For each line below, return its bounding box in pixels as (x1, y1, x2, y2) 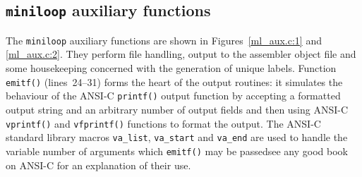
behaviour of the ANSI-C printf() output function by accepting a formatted (6, 88, 341, 103)
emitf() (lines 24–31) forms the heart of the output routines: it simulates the (6, 74, 343, 89)
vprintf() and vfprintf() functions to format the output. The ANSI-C (6, 116, 321, 130)
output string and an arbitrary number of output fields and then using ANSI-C (6, 102, 349, 116)
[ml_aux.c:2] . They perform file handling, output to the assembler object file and (6, 47, 356, 61)
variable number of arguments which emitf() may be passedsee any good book (6, 143, 348, 158)
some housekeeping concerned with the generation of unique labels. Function (6, 61, 337, 75)
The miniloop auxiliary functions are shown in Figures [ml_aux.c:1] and (6, 32, 322, 47)
